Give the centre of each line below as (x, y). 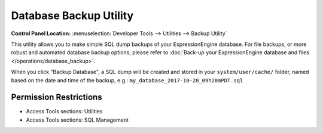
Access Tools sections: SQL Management (77, 120)
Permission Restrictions (57, 98)
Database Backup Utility (72, 16)
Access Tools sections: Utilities (64, 112)
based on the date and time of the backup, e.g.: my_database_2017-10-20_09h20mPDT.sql (127, 80)
